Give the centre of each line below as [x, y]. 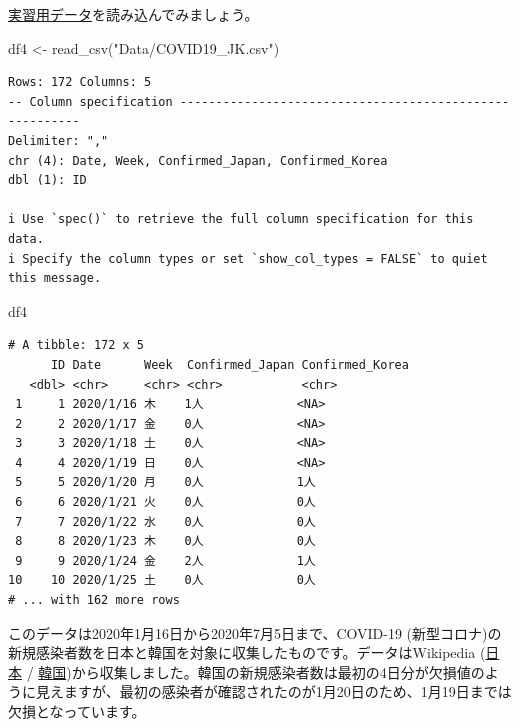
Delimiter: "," [58, 140]
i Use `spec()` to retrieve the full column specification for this [241, 219]
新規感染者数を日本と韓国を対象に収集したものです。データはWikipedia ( [247, 652]
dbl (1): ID [47, 180]
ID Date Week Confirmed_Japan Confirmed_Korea [229, 364]
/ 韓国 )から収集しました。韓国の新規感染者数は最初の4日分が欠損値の [255, 671]
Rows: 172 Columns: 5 [80, 82]
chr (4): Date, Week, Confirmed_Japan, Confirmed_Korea [198, 160]
